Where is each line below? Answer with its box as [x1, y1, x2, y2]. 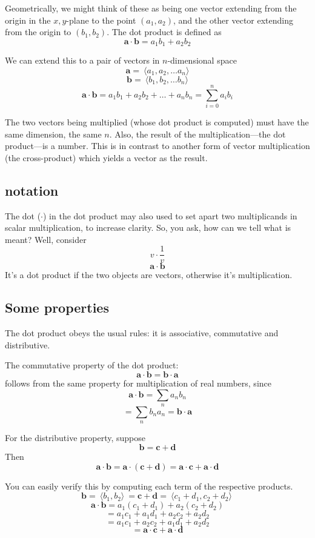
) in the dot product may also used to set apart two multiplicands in [43, 209, 297, 222]
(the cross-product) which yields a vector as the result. [5, 151, 208, 164]
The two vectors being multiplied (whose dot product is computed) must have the [5, 115, 309, 128]
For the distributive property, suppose [5, 431, 146, 444]
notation [5, 181, 59, 199]
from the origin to [5, 25, 71, 38]
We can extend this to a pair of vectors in [5, 54, 160, 67]
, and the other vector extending [173, 13, 294, 26]
